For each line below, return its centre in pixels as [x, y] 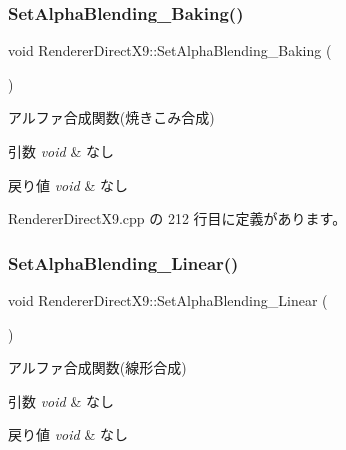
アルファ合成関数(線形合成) [97, 367]
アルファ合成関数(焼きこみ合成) [111, 117]
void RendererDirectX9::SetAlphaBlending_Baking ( [170, 50]
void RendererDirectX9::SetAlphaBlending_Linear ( [168, 300]
